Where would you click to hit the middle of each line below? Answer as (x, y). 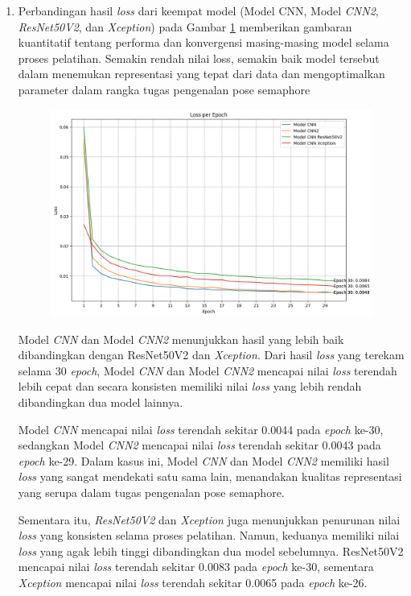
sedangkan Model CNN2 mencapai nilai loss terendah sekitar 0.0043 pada (199, 445)
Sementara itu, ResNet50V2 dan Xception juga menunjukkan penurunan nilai (209, 519)
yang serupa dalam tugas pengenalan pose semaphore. (151, 493)
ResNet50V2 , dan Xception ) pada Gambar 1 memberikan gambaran (185, 26)
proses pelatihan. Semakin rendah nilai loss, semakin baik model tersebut (199, 58)
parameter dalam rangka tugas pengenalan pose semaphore (164, 89)
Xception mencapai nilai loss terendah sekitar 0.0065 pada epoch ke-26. (193, 583)
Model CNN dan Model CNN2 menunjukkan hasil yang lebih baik (181, 339)
